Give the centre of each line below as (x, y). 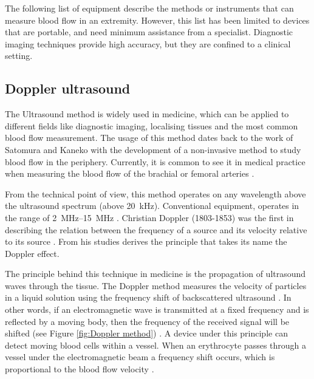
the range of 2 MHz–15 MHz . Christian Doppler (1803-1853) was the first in (149, 217)
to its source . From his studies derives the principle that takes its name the (146, 241)
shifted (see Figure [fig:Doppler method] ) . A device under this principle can (146, 333)
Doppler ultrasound (68, 88)
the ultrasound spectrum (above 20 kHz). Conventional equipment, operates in (152, 206)
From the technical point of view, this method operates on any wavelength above (155, 193)
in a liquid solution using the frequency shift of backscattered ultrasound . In (148, 297)
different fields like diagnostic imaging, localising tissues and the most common (152, 125)
